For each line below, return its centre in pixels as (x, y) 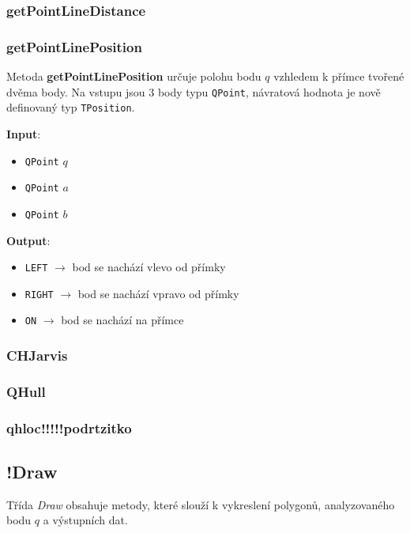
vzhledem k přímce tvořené (339, 76)
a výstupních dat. (85, 520)
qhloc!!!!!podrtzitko (69, 427)
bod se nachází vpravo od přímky (158, 293)
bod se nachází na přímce (122, 320)
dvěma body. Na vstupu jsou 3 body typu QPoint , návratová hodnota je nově (194, 91)
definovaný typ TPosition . (71, 107)
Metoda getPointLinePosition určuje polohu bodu (134, 76)
